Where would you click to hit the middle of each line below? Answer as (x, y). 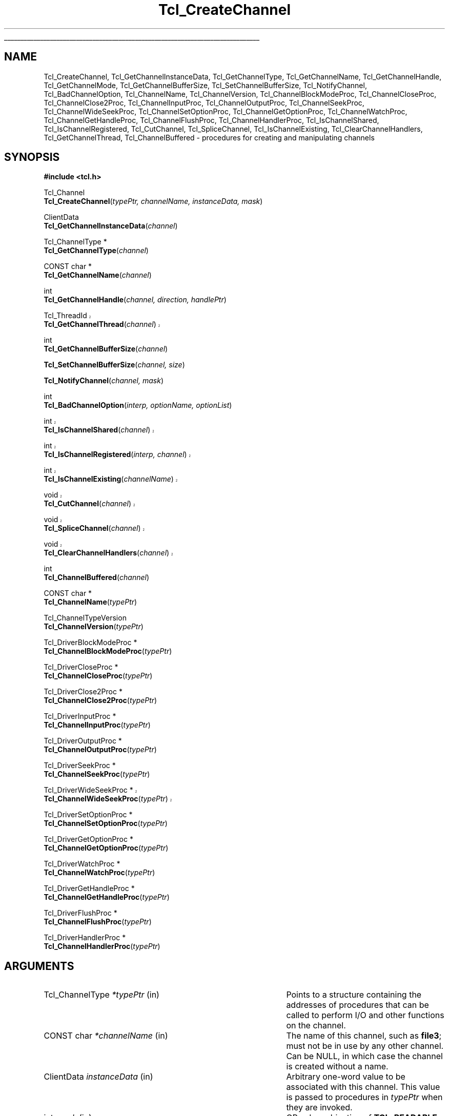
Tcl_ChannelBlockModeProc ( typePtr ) (108, 651)
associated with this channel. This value (363, 1087)
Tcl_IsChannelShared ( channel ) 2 (99, 430)
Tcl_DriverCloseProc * (81, 667)
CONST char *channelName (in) (106, 1036)
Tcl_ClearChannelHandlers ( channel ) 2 (108, 553)
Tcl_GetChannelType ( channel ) (96, 251)
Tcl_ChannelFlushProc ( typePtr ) (98, 922)
